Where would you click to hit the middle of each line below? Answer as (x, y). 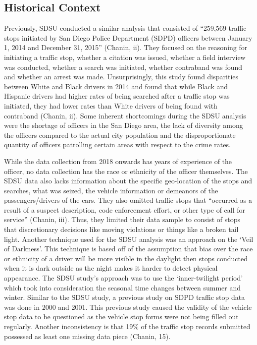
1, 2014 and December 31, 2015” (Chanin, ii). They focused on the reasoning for (126, 47)
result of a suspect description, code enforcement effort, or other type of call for (125, 209)
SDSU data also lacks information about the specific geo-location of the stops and (128, 181)
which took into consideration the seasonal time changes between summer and (122, 287)
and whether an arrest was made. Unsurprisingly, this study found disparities (121, 77)
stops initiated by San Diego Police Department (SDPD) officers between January (128, 37)
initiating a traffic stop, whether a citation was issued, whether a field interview (125, 57)
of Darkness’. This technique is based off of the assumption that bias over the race (128, 249)
